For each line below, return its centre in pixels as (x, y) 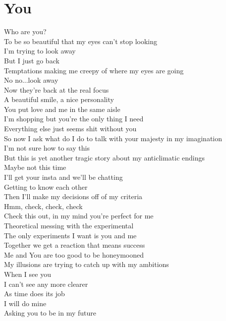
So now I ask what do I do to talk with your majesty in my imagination (113, 138)
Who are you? (25, 31)
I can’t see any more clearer (46, 284)
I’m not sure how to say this (47, 148)
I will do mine (25, 303)
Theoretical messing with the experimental (69, 225)
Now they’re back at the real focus (56, 89)
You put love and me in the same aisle (62, 109)
